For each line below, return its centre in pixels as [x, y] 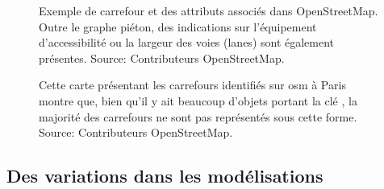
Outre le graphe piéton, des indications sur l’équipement [178, 26]
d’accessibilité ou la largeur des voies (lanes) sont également [187, 42]
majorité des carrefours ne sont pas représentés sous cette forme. [198, 116]
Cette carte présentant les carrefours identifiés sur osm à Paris [192, 85]
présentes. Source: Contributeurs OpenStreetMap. [162, 58]
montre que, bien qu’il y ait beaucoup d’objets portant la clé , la [198, 100]
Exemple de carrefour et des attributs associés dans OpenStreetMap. [209, 10]
